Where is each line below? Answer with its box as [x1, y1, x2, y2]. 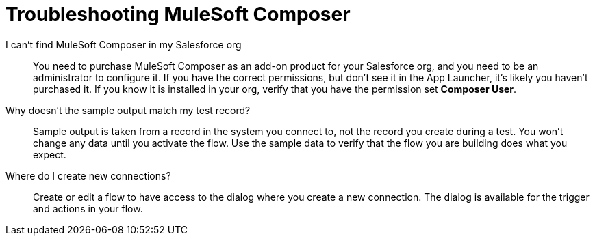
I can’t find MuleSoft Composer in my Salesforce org [5, 38, 242, 51]
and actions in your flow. [33, 202, 143, 214]
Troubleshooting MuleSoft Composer [5, 3, 351, 26]
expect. [33, 148, 66, 160]
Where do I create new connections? [5, 169, 171, 182]
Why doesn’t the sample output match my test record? [5, 104, 251, 116]
